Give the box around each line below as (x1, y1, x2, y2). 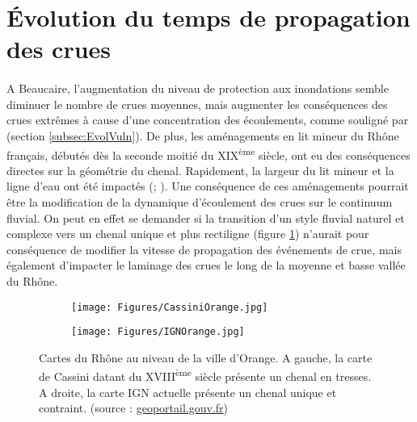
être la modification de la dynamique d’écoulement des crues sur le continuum (6, 193, 393, 210)
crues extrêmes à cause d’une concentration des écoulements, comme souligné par (6, 111, 409, 128)
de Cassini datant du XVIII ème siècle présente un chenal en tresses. (39, 366, 372, 385)
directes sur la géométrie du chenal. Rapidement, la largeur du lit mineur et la (6, 161, 394, 178)
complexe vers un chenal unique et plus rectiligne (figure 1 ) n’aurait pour (6, 225, 369, 242)
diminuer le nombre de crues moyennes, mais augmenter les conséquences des (6, 95, 388, 112)
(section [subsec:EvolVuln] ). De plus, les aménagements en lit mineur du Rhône (6, 127, 399, 144)
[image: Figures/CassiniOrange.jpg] (71, 301, 268, 313)
